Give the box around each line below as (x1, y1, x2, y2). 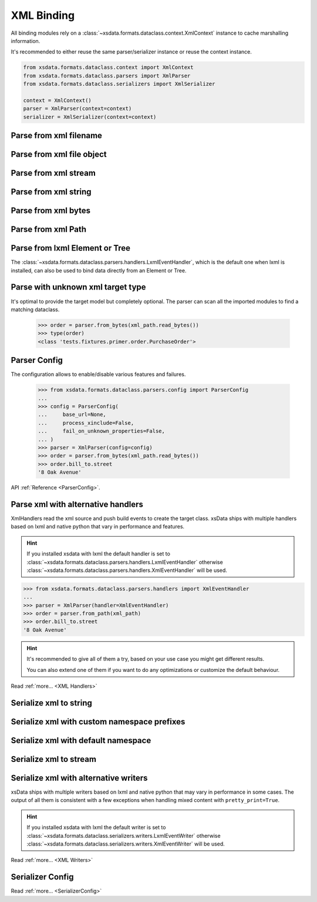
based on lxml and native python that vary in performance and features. (11, 523, 185, 530)
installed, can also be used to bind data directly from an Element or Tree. (11, 267, 187, 274)
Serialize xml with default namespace (11, 735, 151, 745)
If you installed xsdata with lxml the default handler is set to (26, 550, 170, 557)
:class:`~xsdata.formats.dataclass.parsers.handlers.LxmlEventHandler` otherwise (26, 558, 223, 565)
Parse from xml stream (11, 168, 96, 178)
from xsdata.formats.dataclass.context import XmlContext (23, 64, 194, 71)
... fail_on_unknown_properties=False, (38, 428, 166, 435)
